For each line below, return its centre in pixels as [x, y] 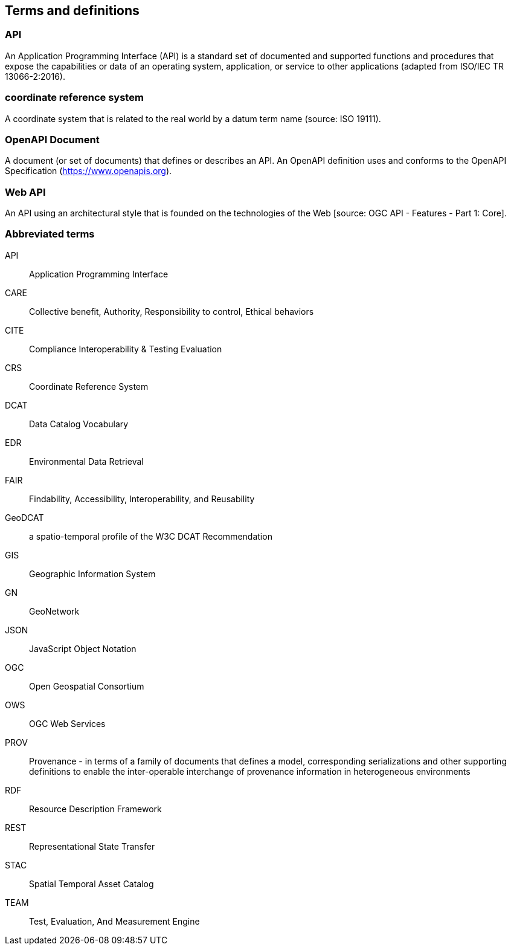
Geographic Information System [92, 574]
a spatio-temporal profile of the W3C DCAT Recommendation [151, 536]
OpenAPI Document [52, 139]
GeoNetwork [54, 611]
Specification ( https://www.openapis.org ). [88, 171]
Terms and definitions [72, 11]
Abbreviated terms [50, 234]
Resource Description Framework [95, 809]
